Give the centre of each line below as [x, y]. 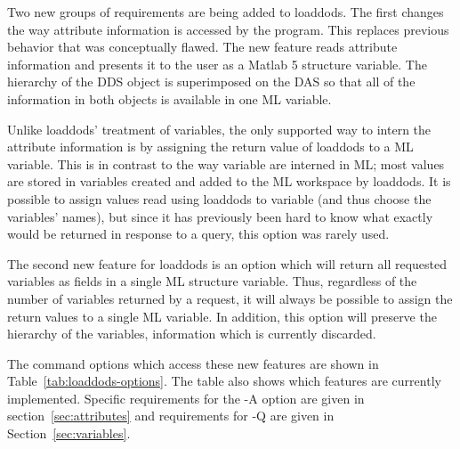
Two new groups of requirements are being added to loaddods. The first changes [226, 12]
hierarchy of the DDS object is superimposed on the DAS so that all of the [211, 82]
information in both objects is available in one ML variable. [169, 98]
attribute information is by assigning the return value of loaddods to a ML [210, 147]
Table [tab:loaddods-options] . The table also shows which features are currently [224, 381]
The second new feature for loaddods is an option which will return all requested [227, 263]
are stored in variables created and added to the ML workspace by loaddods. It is [229, 181]
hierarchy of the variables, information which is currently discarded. [192, 334]
